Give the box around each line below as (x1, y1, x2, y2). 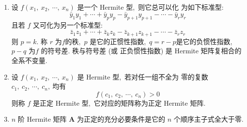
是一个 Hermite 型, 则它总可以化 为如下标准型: (77, 2, 224, 12)
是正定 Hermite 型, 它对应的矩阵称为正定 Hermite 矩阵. (33, 97, 206, 108)
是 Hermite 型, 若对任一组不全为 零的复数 (77, 71, 208, 81)
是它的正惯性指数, (90, 36, 146, 46)
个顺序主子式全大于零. (173, 114, 244, 124)
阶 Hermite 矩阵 (17, 114, 67, 124)
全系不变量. (11, 55, 47, 65)
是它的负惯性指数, (176, 36, 232, 46)
